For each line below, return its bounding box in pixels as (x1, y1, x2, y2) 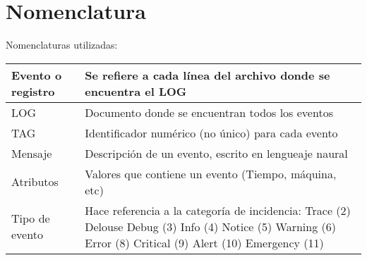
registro (11, 82, 55, 99)
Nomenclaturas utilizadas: (6, 37, 118, 52)
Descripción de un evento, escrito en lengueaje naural (85, 144, 348, 161)
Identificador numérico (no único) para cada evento (85, 124, 338, 141)
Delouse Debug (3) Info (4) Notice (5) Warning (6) (85, 218, 336, 235)
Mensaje (11, 144, 52, 161)
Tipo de (11, 210, 50, 227)
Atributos (11, 173, 59, 190)
